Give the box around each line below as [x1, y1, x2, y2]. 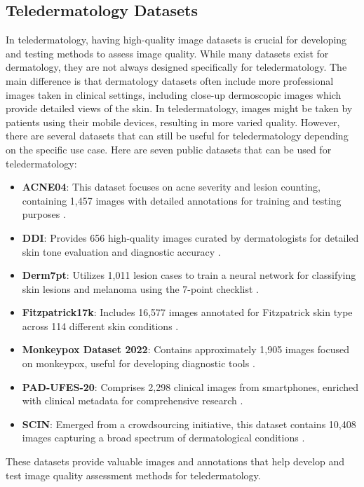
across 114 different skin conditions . [22, 318, 179, 333]
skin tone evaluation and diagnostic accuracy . [22, 244, 221, 259]
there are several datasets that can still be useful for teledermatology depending [6, 128, 349, 143]
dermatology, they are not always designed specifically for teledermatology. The [6, 60, 347, 74]
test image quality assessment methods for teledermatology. [6, 467, 261, 482]
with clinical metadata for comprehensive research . [22, 393, 243, 408]
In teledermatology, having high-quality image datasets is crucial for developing [6, 32, 347, 47]
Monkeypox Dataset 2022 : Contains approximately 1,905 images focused [22, 342, 349, 357]
